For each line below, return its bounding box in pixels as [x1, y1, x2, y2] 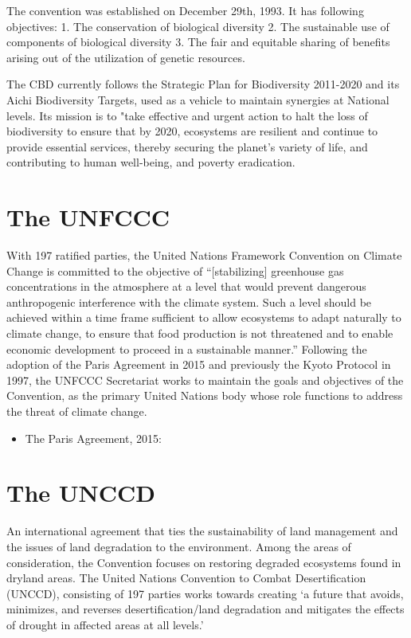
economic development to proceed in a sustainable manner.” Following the [6, 340, 367, 357]
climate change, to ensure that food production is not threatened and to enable [6, 325, 393, 342]
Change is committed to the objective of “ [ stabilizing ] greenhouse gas [6, 262, 344, 279]
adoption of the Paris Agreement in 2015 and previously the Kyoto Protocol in [6, 356, 391, 373]
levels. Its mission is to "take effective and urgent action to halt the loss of [6, 107, 368, 123]
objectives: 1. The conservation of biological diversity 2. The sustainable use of [6, 18, 389, 34]
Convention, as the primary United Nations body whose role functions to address [6, 387, 403, 404]
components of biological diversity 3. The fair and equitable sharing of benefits [6, 33, 390, 50]
